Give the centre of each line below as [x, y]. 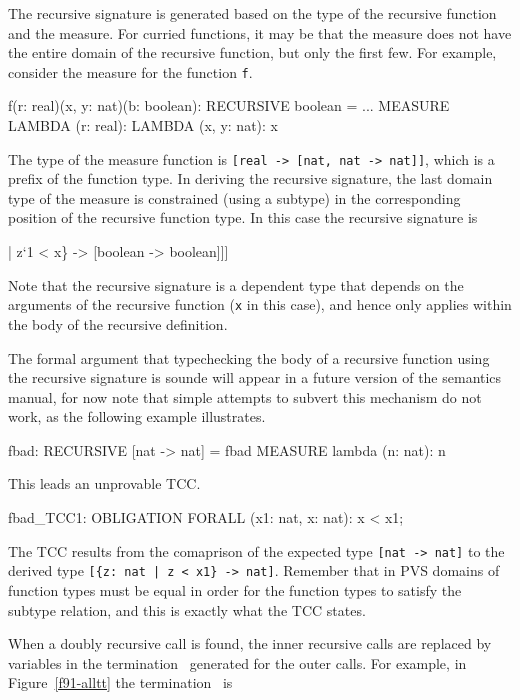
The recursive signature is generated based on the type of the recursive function [252, 13]
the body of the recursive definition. [118, 323]
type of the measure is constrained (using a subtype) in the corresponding [234, 197]
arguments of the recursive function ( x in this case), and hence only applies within [260, 304]
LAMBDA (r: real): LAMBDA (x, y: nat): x [143, 125]
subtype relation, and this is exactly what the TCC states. [187, 609]
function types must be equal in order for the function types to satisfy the [235, 589]
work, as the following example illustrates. [137, 416]
